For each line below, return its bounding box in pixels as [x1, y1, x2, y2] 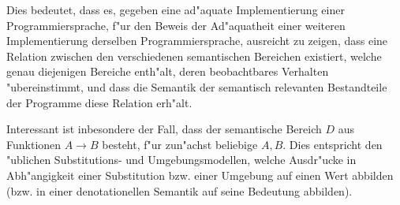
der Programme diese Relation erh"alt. [6, 94, 193, 110]
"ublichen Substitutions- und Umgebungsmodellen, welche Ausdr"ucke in [6, 151, 357, 168]
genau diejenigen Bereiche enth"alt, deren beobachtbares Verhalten [6, 63, 329, 80]
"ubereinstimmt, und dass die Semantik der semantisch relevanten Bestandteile [6, 78, 387, 95]
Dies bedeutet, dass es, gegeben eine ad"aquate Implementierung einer [6, 2, 345, 17]
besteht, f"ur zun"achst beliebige [102, 136, 258, 152]
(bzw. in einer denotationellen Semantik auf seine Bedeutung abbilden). [6, 182, 353, 199]
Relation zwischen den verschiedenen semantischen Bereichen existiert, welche [6, 47, 382, 64]
